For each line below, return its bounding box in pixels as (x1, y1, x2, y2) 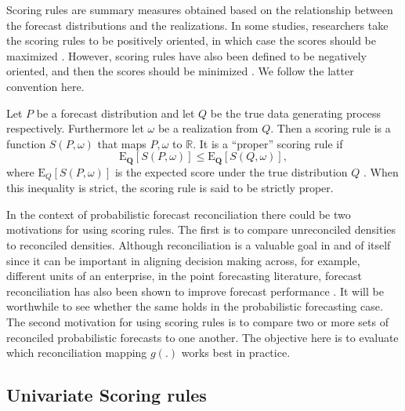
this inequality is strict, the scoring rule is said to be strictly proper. (6, 180, 334, 196)
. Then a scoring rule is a (270, 120, 391, 136)
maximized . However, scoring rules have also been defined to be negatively (6, 47, 367, 64)
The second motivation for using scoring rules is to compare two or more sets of (6, 314, 389, 329)
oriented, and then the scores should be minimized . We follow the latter (6, 63, 354, 79)
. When (363, 163, 399, 180)
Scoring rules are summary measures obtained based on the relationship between (6, 2, 393, 17)
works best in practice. (181, 344, 291, 361)
